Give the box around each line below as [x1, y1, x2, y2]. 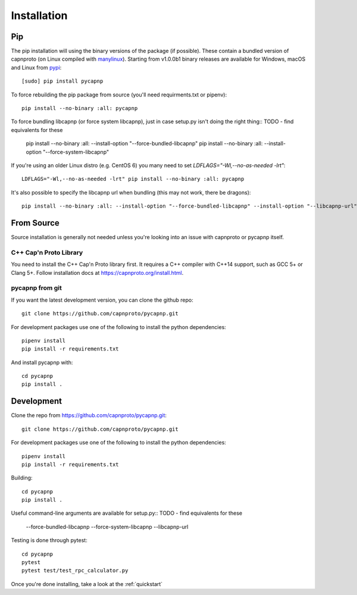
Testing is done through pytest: [11, 537, 87, 544]
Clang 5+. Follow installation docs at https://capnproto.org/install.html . [11, 269, 184, 276]
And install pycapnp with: [11, 359, 73, 366]
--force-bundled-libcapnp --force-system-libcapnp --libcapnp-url [26, 523, 189, 530]
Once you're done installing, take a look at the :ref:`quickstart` [11, 580, 163, 587]
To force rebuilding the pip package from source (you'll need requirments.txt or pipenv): [11, 91, 227, 98]
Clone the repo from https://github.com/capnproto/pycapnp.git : [11, 412, 167, 419]
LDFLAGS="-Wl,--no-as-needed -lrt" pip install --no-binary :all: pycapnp [21, 176, 245, 183]
